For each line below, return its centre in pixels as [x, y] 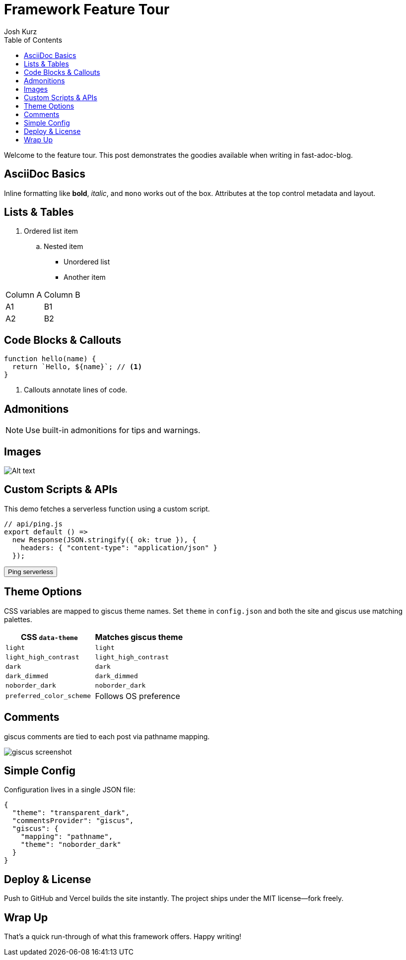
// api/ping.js [34, 524]
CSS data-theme [49, 637]
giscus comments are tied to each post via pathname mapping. [107, 736]
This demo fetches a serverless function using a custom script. [107, 509]
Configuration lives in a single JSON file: [70, 790]
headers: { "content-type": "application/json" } [119, 547]
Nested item [64, 247]
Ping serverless [31, 572]
